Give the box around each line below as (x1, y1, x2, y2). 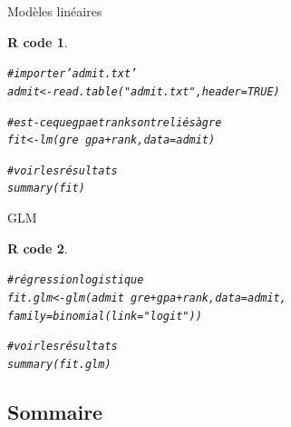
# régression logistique (7, 273, 144, 287)
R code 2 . (7, 238, 68, 257)
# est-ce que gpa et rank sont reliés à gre (7, 115, 222, 129)
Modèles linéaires (7, 2, 102, 20)
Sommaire (7, 397, 103, 425)
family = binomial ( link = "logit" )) (7, 309, 202, 323)
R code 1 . (7, 32, 68, 51)
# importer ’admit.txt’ (7, 67, 138, 81)
